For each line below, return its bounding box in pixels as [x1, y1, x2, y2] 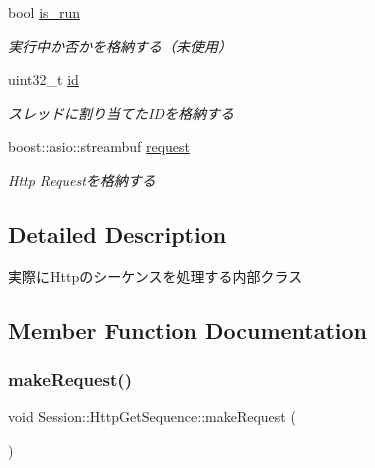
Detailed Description [8, 218, 227, 249]
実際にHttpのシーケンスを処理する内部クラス [8, 265, 303, 286]
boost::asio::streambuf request [8, 136, 191, 157]
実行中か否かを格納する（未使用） [8, 35, 232, 56]
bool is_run [8, 2, 81, 22]
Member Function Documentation [8, 314, 368, 345]
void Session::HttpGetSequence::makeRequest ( [8, 406, 296, 427]
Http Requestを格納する [8, 169, 156, 190]
